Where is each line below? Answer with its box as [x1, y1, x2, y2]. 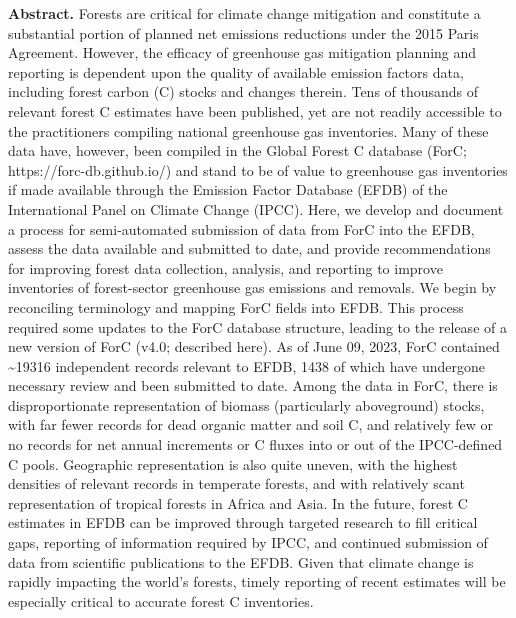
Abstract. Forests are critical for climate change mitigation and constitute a [8, 3, 481, 23]
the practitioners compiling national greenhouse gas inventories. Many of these [8, 120, 489, 141]
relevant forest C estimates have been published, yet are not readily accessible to [8, 100, 502, 121]
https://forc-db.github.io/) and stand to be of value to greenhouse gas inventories [8, 159, 508, 180]
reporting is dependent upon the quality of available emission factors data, [8, 61, 464, 82]
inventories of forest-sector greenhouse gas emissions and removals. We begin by [8, 277, 497, 298]
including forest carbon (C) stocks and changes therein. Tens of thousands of [8, 81, 479, 102]
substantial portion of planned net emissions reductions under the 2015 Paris [8, 22, 479, 43]
